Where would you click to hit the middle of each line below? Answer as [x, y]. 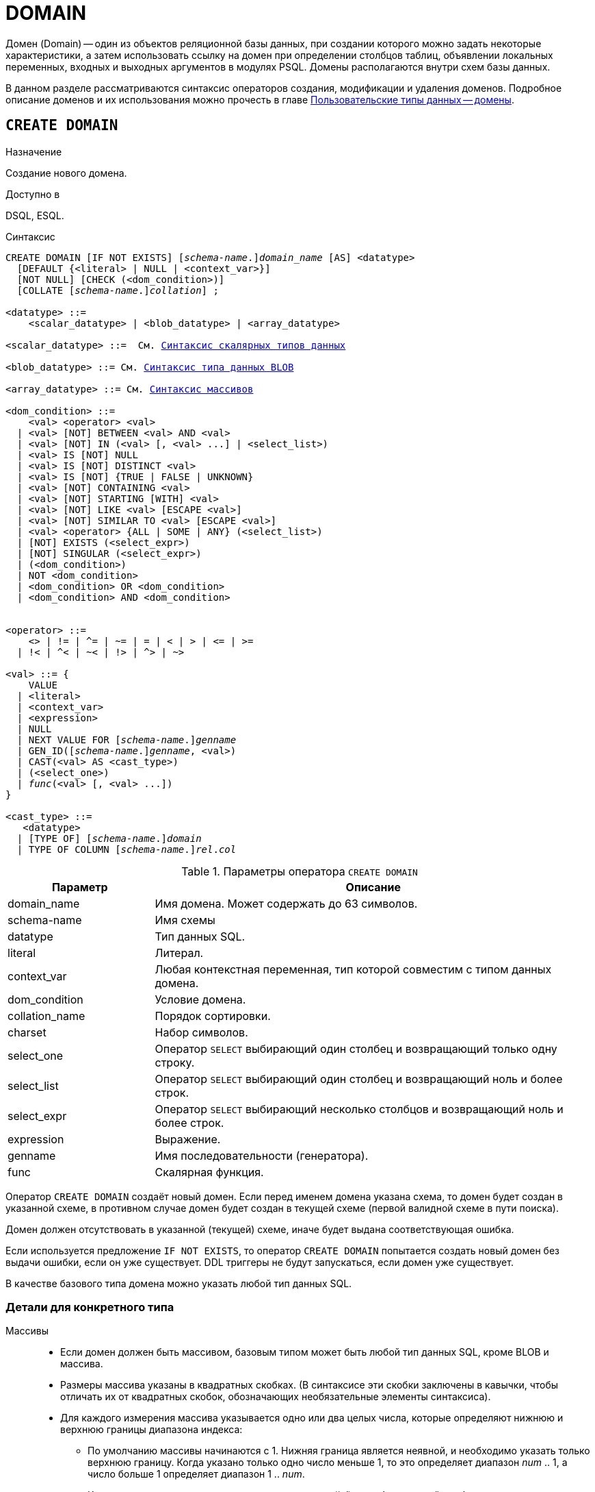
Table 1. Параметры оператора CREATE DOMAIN [300, 871]
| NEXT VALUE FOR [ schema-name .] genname [127, 739]
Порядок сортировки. [213, 1016]
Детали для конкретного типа [90, 1307]
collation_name [47, 1016]
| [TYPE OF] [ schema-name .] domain [109, 838]
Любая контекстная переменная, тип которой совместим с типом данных [353, 969]
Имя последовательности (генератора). [262, 1155]
